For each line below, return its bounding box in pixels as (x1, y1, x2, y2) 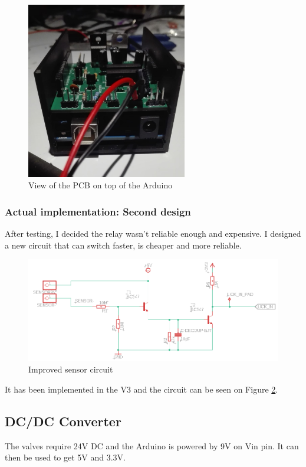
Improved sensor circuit (28, 363, 113, 375)
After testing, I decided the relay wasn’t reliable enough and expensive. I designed (5, 227, 301, 240)
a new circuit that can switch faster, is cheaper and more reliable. (5, 239, 242, 251)
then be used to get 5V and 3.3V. (5, 451, 126, 463)
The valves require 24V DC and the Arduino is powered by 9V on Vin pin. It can (5, 439, 299, 452)
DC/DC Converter (5, 412, 121, 430)
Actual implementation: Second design (5, 204, 191, 218)
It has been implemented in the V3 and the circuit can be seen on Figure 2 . (5, 383, 278, 395)
